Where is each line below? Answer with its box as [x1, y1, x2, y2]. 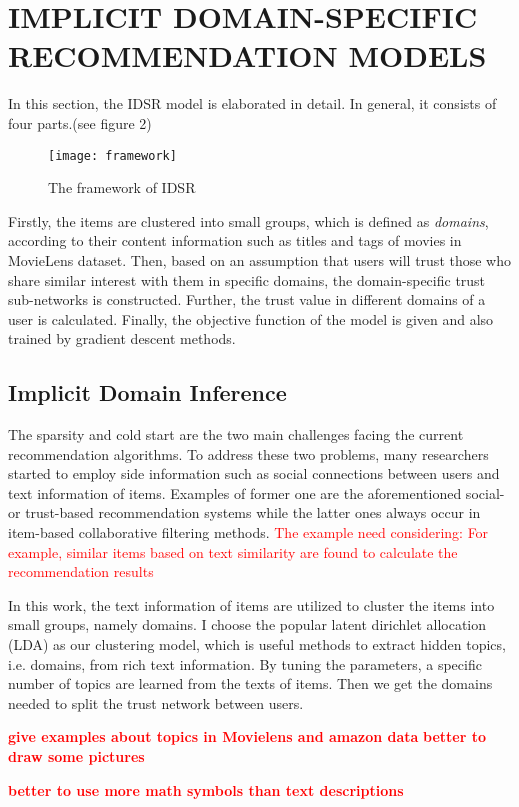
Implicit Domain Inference [8, 377, 287, 408]
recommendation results [8, 561, 154, 582]
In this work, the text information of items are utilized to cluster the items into [8, 594, 495, 615]
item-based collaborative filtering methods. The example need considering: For [8, 522, 489, 543]
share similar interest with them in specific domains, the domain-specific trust [8, 269, 486, 290]
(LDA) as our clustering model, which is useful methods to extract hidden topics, [8, 634, 506, 655]
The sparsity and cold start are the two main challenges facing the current [8, 424, 464, 445]
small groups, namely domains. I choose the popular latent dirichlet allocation [8, 614, 487, 635]
